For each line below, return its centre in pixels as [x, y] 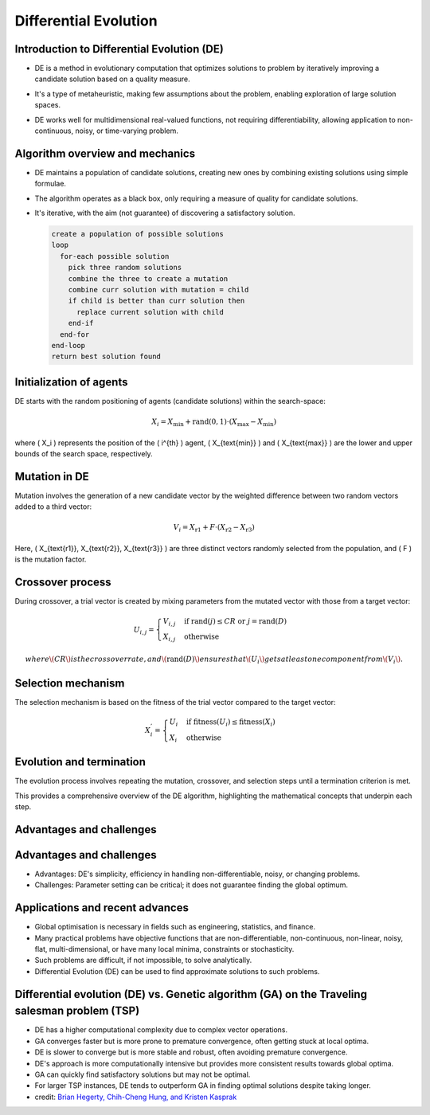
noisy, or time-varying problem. [127, 131]
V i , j [169, 622]
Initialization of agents [71, 382]
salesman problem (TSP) [77, 1011]
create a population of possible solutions [138, 234]
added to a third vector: [53, 507]
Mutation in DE [52, 477]
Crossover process [63, 583]
